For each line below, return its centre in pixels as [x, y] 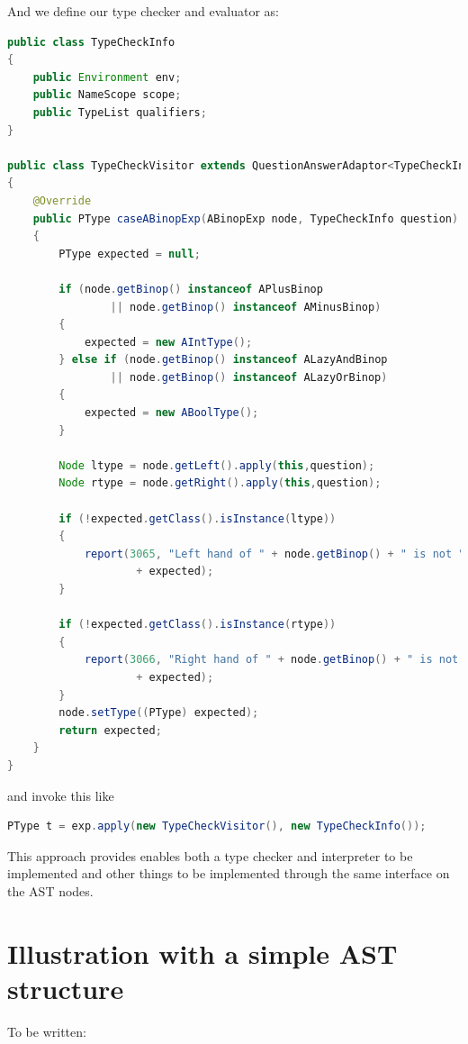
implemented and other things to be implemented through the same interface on [229, 873]
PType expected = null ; [130, 254]
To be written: [47, 1031]
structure [66, 988]
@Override [62, 200]
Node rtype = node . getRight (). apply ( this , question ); [220, 483]
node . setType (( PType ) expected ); [159, 713]
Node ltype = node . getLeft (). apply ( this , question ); [217, 465]
